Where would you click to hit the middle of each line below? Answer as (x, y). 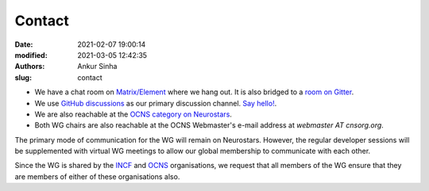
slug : (23, 77)
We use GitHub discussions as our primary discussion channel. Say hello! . (156, 103)
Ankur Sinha (97, 67)
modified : (31, 55)
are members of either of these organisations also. (97, 176)
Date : (24, 44)
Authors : (30, 67)
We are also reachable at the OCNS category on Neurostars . (133, 114)
